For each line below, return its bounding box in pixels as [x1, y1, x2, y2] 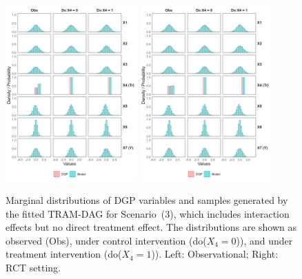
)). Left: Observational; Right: [151, 247, 279, 261]
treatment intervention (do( [6, 247, 122, 261]
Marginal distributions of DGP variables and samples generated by [6, 192, 288, 207]
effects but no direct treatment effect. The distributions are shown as [6, 220, 297, 234]
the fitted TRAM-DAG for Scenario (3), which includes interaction [6, 206, 290, 220]
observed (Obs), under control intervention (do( [6, 233, 207, 247]
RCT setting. [6, 260, 61, 274]
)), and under [236, 233, 293, 247]
